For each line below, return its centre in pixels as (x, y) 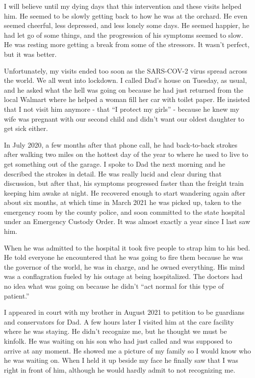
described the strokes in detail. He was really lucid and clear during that (113, 173)
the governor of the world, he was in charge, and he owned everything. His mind (125, 266)
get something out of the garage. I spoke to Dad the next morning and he (115, 164)
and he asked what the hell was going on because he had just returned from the (124, 89)
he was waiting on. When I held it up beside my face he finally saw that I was (121, 360)
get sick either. (26, 128)
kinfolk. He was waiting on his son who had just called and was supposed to (118, 341)
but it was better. (30, 54)
